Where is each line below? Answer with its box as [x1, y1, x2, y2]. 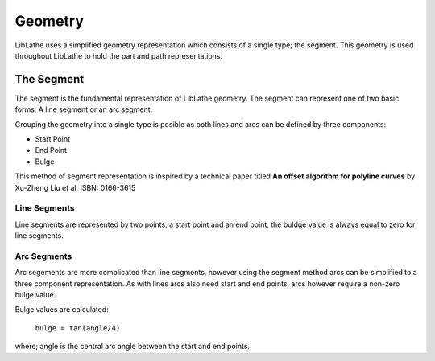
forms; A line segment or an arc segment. [14, 105, 153, 114]
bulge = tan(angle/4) [35, 323, 121, 333]
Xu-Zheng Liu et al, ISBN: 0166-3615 [14, 183, 136, 192]
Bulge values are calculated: [14, 305, 109, 314]
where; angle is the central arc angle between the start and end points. [14, 342, 250, 351]
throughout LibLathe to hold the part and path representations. [14, 51, 223, 60]
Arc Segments [14, 250, 72, 261]
